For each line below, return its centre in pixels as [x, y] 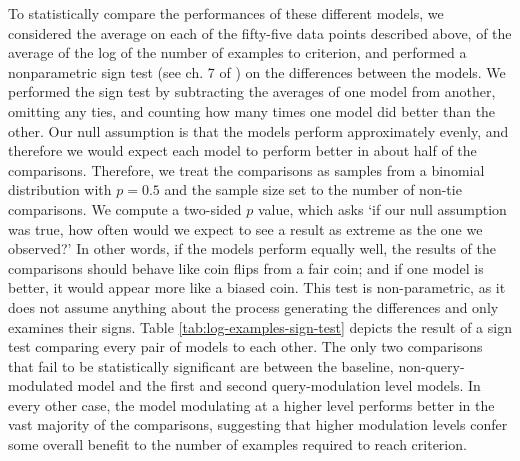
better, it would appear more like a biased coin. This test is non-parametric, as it [257, 287]
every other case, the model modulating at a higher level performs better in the [251, 404]
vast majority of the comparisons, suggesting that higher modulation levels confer [258, 424]
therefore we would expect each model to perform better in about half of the [242, 150]
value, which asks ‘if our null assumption [382, 208]
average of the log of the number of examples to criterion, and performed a [237, 52]
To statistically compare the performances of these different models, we [226, 13]
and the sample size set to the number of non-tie [313, 189]
